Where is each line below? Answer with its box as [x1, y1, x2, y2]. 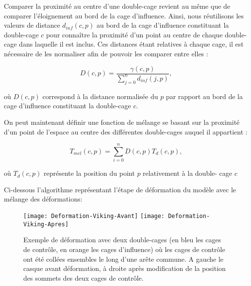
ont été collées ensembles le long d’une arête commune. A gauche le [23, 253, 224, 264]
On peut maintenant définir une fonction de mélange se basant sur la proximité [4, 117, 240, 127]
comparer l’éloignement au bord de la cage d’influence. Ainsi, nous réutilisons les [4, 10, 244, 20]
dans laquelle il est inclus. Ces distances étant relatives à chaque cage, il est [19, 39, 244, 49]
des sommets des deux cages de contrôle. [23, 272, 144, 283]
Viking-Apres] [23, 220, 69, 228]
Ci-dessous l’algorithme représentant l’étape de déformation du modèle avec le [4, 184, 236, 194]
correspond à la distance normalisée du [42, 91, 158, 101]
